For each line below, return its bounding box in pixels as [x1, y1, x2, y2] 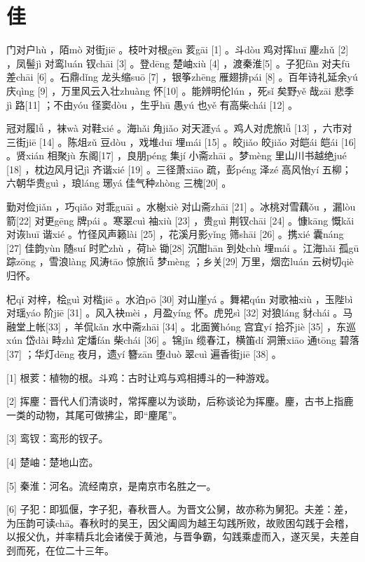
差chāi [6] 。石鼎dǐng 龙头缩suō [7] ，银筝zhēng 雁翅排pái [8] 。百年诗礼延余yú [6, 69, 358, 84]
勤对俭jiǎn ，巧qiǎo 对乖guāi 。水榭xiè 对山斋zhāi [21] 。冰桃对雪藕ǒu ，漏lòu [6, 199, 356, 214]
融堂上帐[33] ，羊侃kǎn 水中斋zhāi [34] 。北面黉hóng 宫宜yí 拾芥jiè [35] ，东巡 [6, 319, 356, 333]
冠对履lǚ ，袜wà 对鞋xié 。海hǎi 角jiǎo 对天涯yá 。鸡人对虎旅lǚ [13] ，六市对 [6, 121, 352, 135]
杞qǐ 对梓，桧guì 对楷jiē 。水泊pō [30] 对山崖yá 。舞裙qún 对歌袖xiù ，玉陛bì [6, 291, 353, 306]
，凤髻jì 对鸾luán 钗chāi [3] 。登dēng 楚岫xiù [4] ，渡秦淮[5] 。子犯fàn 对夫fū [6, 55, 350, 70]
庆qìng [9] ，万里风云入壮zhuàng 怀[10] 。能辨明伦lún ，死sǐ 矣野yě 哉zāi [6, 83, 331, 98]
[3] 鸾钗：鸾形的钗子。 [6, 431, 109, 446]
